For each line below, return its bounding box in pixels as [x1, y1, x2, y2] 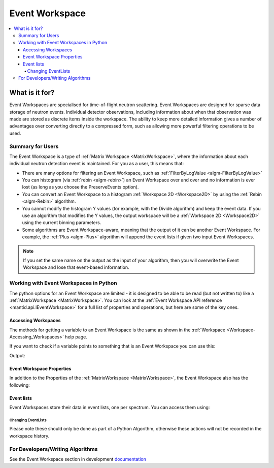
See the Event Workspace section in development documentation [9, 456, 147, 462]
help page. [65, 334, 87, 340]
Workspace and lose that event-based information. [23, 264, 129, 270]
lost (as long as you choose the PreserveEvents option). [22, 184, 139, 190]
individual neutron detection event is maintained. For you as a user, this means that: [9, 161, 184, 167]
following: [9, 382, 30, 388]
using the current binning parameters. [22, 220, 101, 226]
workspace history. [9, 432, 50, 439]
